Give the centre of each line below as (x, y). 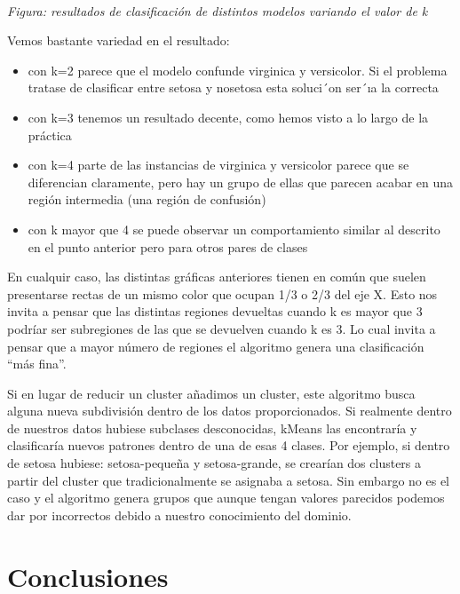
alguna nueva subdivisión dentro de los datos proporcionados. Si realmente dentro (230, 411)
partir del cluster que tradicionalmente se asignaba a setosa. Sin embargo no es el (229, 480)
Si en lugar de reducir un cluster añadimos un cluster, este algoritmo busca (211, 393)
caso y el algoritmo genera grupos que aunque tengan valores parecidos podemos (226, 498)
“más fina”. (37, 364)
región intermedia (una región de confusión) (147, 199)
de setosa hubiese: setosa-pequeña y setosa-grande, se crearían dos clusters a (214, 463)
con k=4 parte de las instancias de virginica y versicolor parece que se (218, 165)
